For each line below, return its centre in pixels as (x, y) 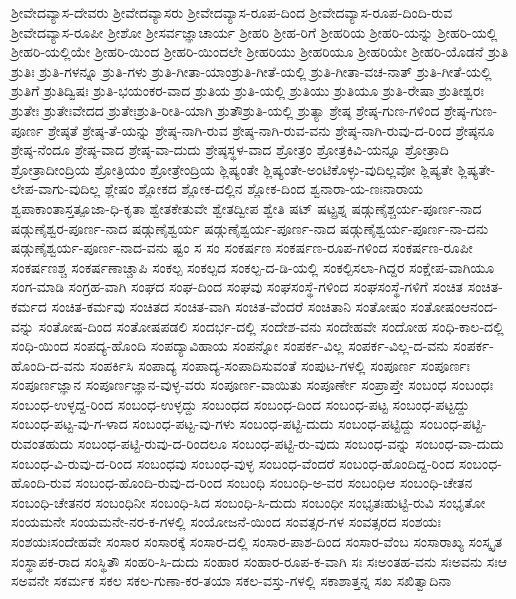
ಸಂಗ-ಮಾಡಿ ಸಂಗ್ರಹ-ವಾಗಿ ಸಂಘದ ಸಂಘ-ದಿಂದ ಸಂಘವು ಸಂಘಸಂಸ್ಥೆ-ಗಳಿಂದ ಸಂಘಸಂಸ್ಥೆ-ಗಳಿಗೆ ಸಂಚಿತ (237, 286)
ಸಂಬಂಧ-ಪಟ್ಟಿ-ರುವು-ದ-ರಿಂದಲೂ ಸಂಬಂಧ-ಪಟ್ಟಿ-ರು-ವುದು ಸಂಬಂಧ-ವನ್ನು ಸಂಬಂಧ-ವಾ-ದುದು (290, 443)
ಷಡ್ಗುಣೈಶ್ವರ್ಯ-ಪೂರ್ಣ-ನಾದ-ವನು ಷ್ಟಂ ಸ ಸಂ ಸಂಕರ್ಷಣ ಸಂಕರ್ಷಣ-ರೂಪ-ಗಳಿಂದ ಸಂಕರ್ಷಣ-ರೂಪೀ (242, 247)
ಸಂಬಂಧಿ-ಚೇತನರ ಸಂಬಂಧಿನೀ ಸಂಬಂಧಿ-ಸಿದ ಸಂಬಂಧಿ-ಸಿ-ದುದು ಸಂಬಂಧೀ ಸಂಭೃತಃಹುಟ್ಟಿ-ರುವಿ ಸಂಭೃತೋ (248, 501)
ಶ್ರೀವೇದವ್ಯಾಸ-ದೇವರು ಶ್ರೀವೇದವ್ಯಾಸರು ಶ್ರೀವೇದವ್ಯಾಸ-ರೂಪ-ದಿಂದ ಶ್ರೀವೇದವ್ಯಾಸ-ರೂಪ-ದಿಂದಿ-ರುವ (232, 12)
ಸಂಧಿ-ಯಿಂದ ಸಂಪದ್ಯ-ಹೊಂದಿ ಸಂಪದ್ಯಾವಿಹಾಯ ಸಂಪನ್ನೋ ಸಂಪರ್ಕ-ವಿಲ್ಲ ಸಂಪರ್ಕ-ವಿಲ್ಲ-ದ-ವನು (230, 345)
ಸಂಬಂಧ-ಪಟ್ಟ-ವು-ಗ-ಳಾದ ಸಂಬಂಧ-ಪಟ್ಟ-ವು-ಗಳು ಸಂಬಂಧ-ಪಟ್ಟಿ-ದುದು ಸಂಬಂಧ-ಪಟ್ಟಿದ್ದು (213, 423)
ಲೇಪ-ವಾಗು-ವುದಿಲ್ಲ (56, 188)
